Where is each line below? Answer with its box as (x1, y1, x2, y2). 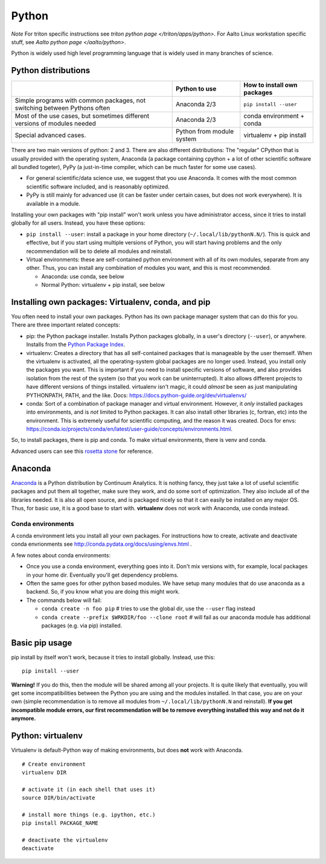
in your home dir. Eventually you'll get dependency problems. (26, 571, 179, 578)
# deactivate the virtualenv (22, 837, 108, 843)
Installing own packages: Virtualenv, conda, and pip (11, 296, 211, 307)
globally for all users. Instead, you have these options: (11, 219, 145, 226)
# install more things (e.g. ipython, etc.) (22, 811, 156, 818)
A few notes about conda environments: (11, 551, 111, 558)
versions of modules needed (14, 120, 97, 128)
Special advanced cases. (14, 131, 86, 139)
